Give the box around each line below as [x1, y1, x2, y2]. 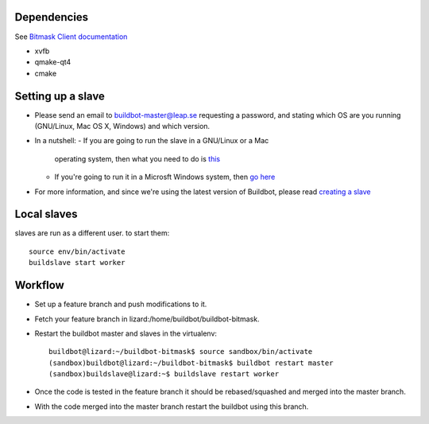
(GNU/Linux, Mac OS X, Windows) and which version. [34, 121, 211, 130]
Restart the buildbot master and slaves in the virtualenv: [34, 329, 218, 338]
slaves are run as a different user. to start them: [14, 228, 170, 238]
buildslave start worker [29, 259, 126, 267]
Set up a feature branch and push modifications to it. [34, 299, 207, 309]
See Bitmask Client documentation [14, 32, 128, 41]
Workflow [14, 278, 65, 292]
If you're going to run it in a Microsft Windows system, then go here [54, 172, 276, 182]
